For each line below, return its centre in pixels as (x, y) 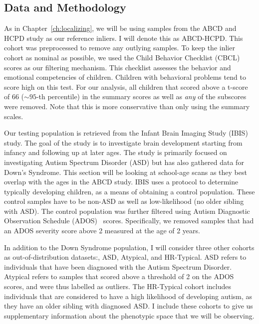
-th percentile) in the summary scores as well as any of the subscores (141, 96)
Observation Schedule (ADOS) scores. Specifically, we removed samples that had (129, 221)
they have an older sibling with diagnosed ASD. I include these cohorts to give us (129, 306)
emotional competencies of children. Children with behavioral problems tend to (125, 77)
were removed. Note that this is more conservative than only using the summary (127, 106)
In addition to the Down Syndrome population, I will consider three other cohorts (129, 247)
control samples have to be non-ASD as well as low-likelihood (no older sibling (124, 201)
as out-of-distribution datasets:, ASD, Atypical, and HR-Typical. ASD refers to (125, 257)
